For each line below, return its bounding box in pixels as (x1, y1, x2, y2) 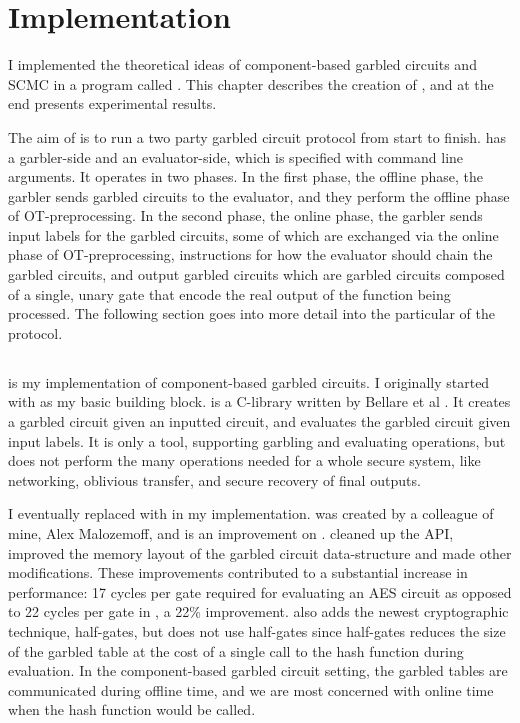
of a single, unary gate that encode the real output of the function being (8, 283, 451, 304)
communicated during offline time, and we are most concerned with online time (8, 679, 494, 700)
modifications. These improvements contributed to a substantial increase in (8, 562, 468, 583)
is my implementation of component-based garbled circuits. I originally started (8, 371, 490, 392)
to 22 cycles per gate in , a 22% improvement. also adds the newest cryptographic (8, 601, 509, 622)
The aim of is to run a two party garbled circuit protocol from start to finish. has (8, 126, 506, 147)
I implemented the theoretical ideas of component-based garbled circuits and (8, 54, 477, 75)
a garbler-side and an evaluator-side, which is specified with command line (8, 146, 464, 167)
